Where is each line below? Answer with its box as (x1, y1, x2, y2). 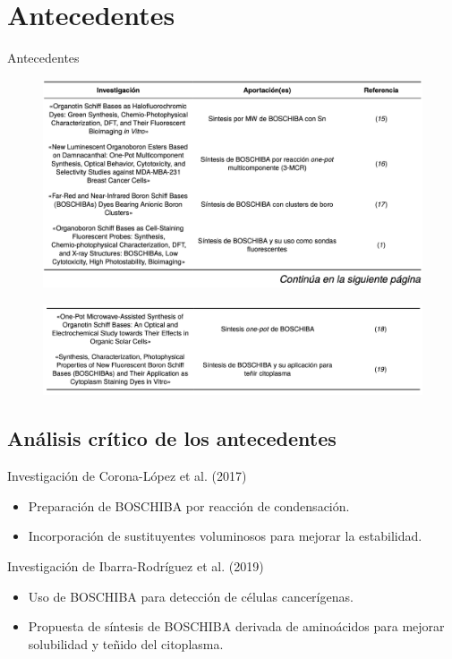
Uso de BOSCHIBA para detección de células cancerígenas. (28, 586, 354, 605)
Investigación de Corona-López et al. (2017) (7, 466, 247, 485)
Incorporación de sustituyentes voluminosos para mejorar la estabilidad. (28, 526, 422, 545)
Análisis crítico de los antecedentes (7, 424, 337, 452)
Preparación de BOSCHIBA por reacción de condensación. (28, 496, 350, 515)
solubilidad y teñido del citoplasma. (28, 634, 224, 653)
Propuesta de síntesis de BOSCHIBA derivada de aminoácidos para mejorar (28, 617, 445, 636)
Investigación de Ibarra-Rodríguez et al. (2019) (7, 557, 264, 576)
